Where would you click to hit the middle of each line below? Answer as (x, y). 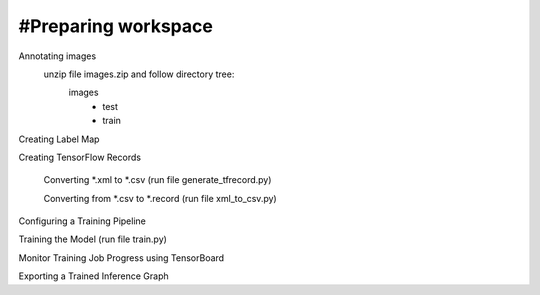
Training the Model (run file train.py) (92, 239)
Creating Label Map (59, 139)
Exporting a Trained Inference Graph (93, 276)
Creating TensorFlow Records (80, 157)
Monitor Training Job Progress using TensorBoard (121, 257)
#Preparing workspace (116, 26)
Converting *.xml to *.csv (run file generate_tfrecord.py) (157, 180)
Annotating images (57, 56)
